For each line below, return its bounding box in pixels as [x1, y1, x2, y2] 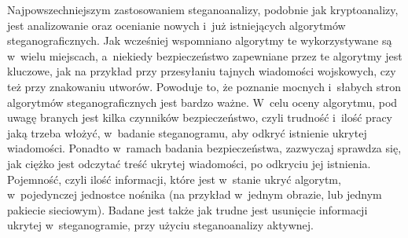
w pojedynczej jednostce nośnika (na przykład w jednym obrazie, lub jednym [7, 186, 382, 203]
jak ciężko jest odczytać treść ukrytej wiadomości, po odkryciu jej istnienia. [7, 155, 371, 171]
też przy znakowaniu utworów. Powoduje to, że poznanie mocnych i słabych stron [7, 78, 401, 94]
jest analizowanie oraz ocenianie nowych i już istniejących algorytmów [7, 16, 346, 33]
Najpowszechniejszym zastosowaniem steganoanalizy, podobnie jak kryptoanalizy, [7, 2, 399, 17]
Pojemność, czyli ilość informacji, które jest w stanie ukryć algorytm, [7, 170, 341, 187]
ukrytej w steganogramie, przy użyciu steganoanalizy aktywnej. [7, 217, 314, 233]
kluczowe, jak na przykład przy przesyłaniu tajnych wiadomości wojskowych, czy [7, 63, 396, 79]
